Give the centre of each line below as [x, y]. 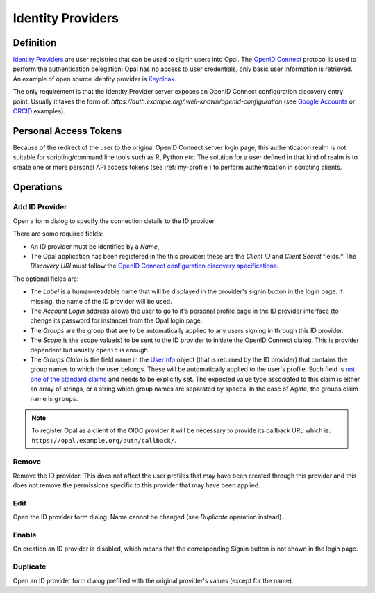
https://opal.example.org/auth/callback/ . [104, 440]
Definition [35, 43]
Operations [37, 187]
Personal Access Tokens [67, 131]
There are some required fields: [58, 234]
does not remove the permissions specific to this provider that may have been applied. [136, 485]
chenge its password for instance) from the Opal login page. [116, 320]
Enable [25, 535]
